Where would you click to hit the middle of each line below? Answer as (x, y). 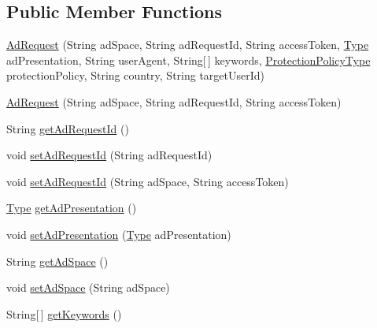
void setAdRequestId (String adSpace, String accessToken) (148, 181)
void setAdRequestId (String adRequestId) (109, 155)
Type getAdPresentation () (72, 208)
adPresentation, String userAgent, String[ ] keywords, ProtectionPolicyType (188, 60)
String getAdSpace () (57, 261)
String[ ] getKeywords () (64, 313)
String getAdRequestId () (68, 128)
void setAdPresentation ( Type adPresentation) (119, 234)
